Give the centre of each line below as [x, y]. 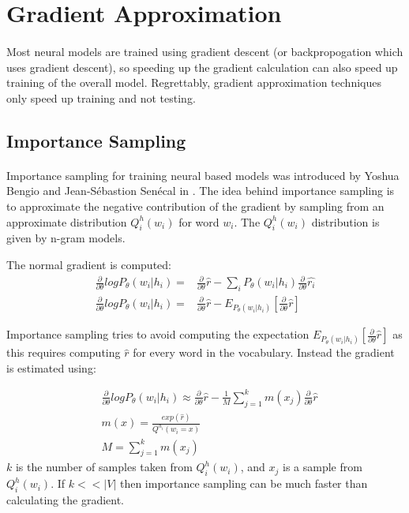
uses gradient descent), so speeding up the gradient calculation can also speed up [202, 67]
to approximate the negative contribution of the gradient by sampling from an [195, 206]
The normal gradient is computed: [89, 264]
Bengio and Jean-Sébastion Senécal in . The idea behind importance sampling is [201, 191]
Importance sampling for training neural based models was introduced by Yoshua [203, 175]
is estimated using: [51, 367]
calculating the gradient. [66, 499]
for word [199, 221]
